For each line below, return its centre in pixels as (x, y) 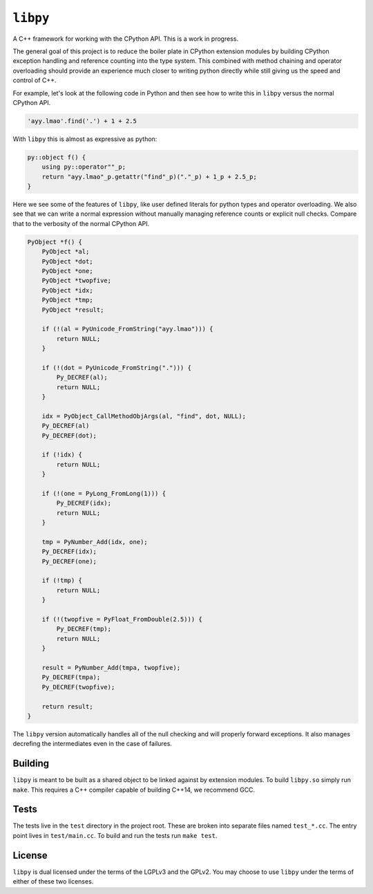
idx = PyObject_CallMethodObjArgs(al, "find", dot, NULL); (144, 416)
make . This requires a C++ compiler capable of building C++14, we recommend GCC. (134, 790)
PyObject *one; (67, 271)
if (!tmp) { (62, 580)
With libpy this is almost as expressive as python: (85, 139)
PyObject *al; (66, 252)
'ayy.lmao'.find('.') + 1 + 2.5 (82, 121)
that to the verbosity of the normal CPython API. (81, 223)
